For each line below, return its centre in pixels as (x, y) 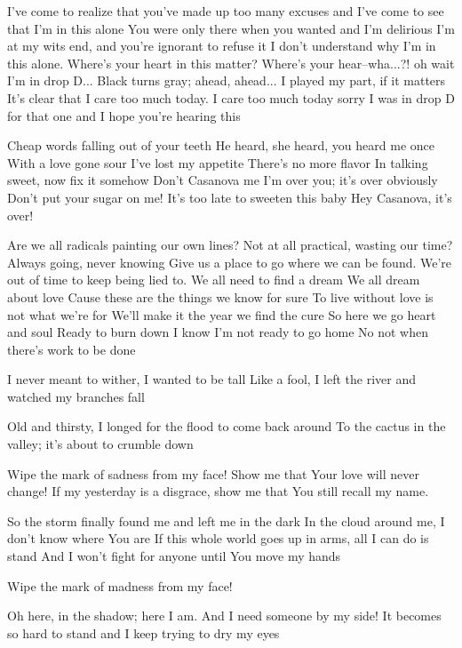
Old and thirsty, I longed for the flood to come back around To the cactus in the (227, 426)
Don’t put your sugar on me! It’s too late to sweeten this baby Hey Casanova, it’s (230, 197)
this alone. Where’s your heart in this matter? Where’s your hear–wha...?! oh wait (231, 63)
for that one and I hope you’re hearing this (124, 115)
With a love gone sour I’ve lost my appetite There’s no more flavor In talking (218, 162)
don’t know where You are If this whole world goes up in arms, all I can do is (218, 538)
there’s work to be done (72, 349)
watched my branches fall (76, 396)
